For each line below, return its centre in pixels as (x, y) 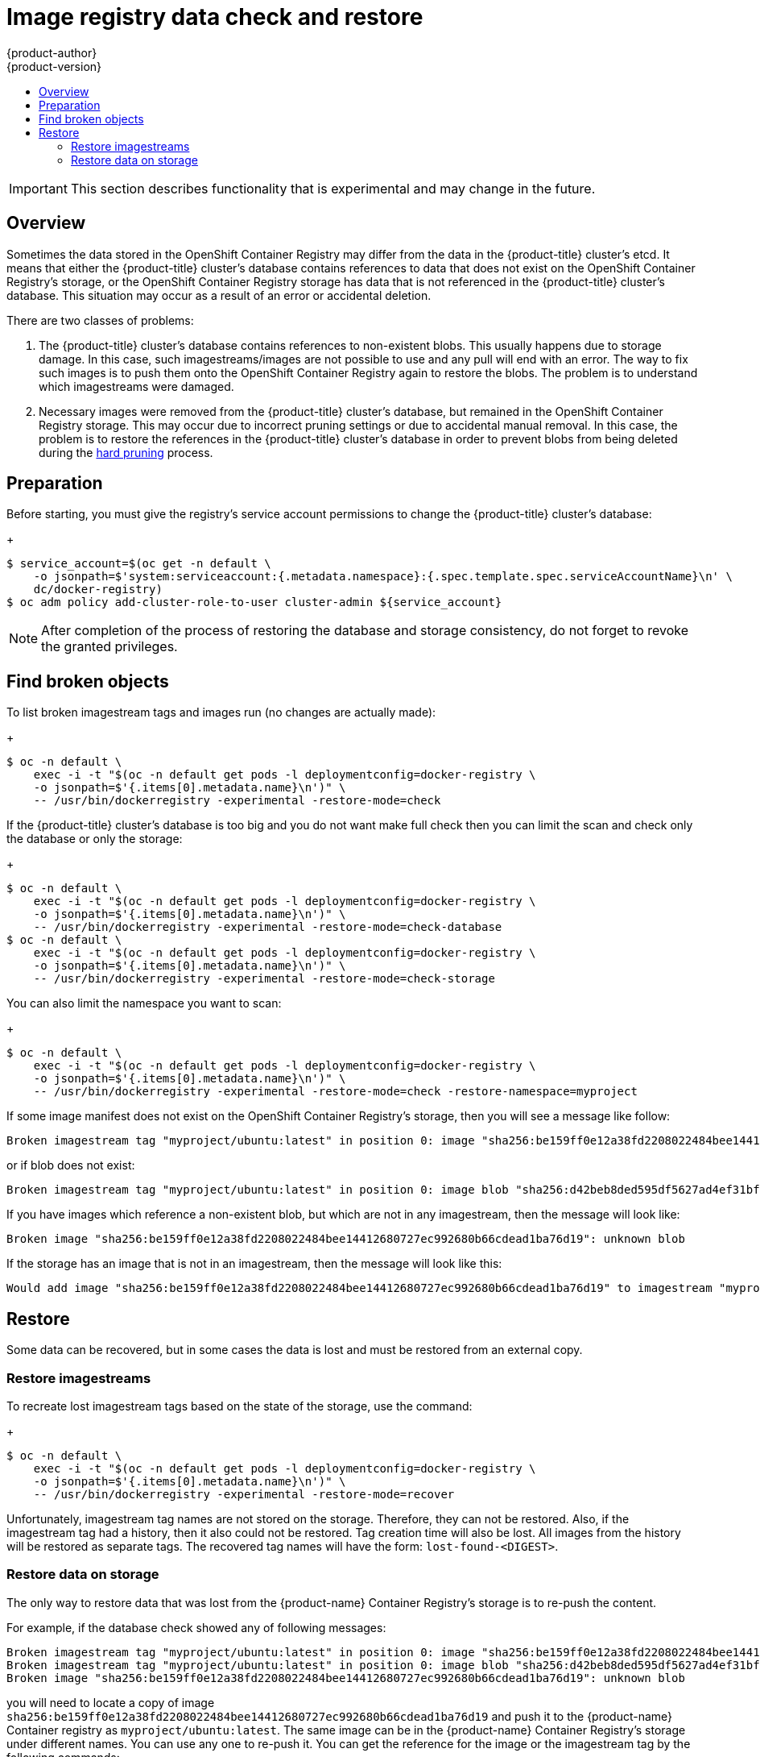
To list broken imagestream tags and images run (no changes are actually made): (221, 712)
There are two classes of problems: (100, 320)
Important (38, 188)
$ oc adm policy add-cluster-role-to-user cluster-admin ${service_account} (254, 602)
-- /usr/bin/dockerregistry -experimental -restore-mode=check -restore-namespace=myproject (335, 1092)
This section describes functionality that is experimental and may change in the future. (333, 188)
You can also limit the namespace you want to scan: (144, 1003)
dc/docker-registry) (98, 590)
